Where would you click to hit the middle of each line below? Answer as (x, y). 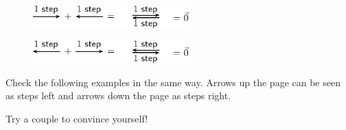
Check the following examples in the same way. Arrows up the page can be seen (173, 82)
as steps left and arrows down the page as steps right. (118, 95)
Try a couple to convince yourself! (77, 118)
